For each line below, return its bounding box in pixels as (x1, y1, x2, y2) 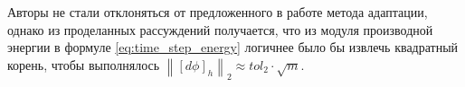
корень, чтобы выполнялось (7, 55, 160, 74)
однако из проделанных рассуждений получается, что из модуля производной (7, 20, 433, 39)
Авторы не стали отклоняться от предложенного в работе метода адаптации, (7, 3, 428, 21)
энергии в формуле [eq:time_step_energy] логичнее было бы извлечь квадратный (7, 38, 459, 57)
